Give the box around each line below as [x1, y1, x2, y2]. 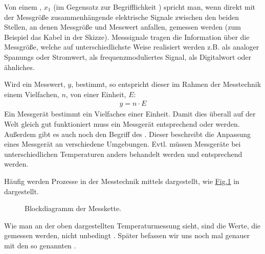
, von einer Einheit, [65, 88, 126, 99]
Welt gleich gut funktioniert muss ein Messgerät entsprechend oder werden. [4, 118, 240, 129]
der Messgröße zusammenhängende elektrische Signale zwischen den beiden [4, 11, 239, 22]
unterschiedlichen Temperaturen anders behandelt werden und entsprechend [4, 148, 242, 159]
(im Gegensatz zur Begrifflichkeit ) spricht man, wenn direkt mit [53, 2, 256, 12]
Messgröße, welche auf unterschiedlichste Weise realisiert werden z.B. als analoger [4, 41, 259, 52]
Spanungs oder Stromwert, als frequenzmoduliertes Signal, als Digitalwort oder [4, 51, 252, 62]
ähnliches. [4, 61, 35, 72]
